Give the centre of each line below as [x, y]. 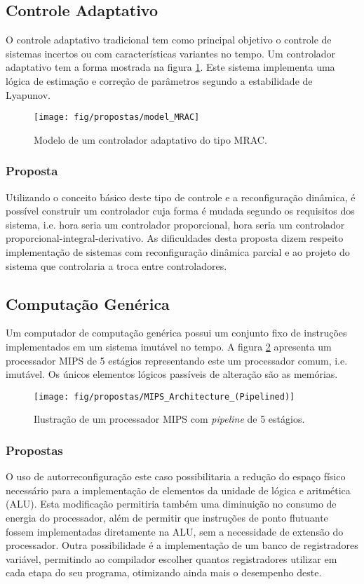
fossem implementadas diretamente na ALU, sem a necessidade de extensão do [175, 531]
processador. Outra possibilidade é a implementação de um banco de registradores [182, 545]
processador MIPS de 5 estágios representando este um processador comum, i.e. [177, 360]
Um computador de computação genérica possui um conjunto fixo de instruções [176, 333]
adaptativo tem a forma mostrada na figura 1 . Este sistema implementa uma [170, 67]
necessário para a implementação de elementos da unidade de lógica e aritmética [178, 490]
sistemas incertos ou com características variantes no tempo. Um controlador [171, 53]
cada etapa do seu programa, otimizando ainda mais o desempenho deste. [164, 572]
